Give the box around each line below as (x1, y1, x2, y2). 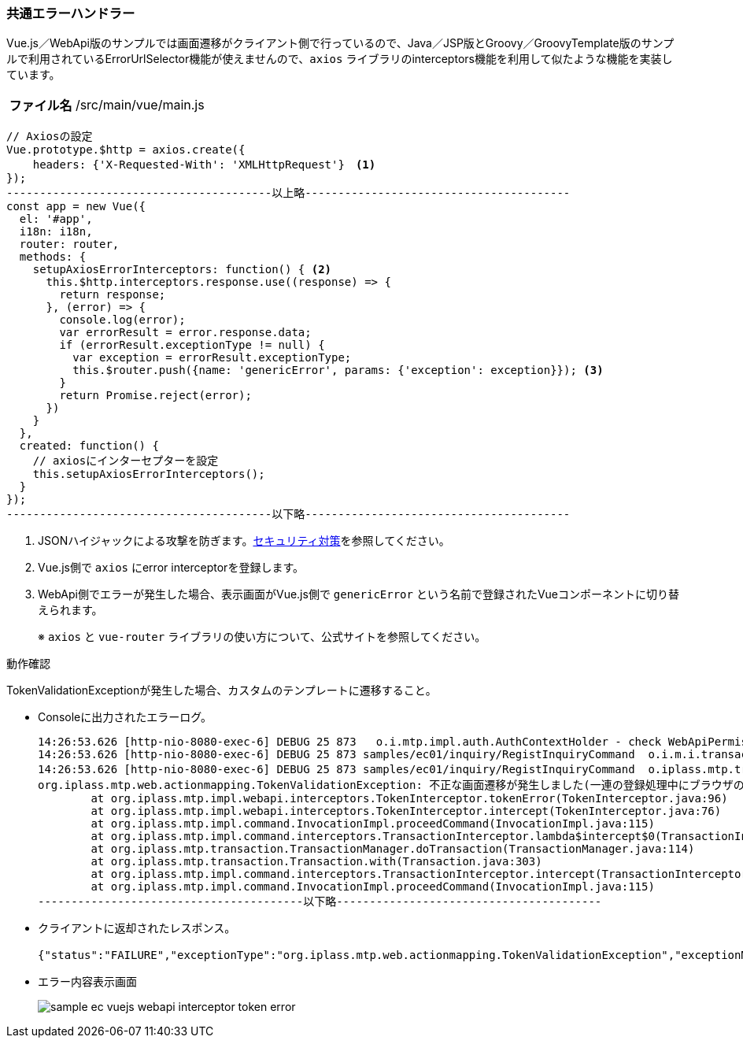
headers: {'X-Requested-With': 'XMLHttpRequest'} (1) (32, 158, 376, 172)
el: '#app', (19, 213, 93, 226)
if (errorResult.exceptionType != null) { (59, 339, 325, 352)
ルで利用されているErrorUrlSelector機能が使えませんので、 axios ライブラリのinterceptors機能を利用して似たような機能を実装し (6, 52, 673, 66)
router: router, (19, 238, 120, 251)
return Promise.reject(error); (59, 389, 252, 402)
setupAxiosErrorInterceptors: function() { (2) (32, 263, 332, 276)
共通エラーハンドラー (6, 6, 135, 21)
